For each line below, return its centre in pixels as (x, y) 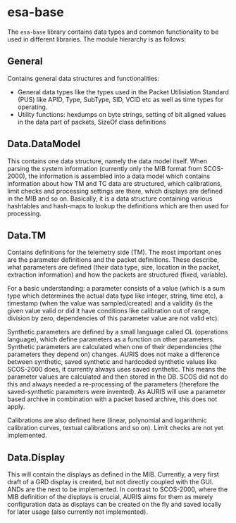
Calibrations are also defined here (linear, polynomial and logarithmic (107, 420)
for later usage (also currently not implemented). (77, 512)
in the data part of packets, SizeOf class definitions (92, 122)
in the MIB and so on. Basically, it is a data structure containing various (110, 199)
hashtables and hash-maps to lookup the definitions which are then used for (118, 206)
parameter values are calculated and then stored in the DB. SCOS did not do (118, 377)
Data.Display (36, 457)
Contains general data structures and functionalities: (83, 78)
